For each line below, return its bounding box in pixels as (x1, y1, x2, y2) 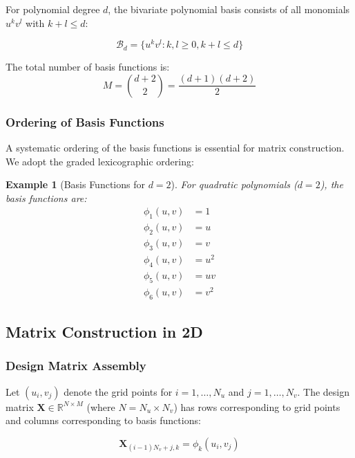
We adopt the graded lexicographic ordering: (6, 154, 194, 168)
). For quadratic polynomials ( (171, 177, 298, 192)
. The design (297, 384, 350, 399)
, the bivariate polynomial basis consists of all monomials (108, 2, 350, 16)
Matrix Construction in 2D (6, 320, 203, 342)
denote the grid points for (64, 384, 173, 399)
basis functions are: (6, 190, 87, 205)
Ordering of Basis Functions (6, 113, 164, 130)
